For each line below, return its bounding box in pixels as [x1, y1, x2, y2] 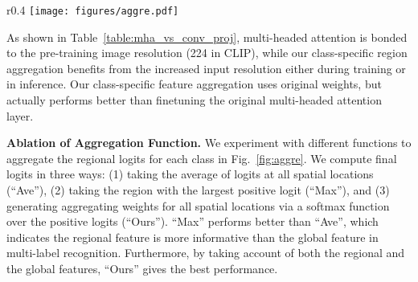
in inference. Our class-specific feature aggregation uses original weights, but [6, 76, 382, 92]
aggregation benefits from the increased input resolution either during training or [6, 59, 406, 76]
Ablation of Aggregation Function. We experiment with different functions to [6, 134, 412, 151]
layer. [6, 107, 34, 124]
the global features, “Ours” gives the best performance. [6, 260, 278, 276]
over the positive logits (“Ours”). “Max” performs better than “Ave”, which [6, 213, 379, 230]
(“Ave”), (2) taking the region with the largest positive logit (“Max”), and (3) [6, 182, 390, 198]
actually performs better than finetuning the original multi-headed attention [6, 92, 382, 108]
